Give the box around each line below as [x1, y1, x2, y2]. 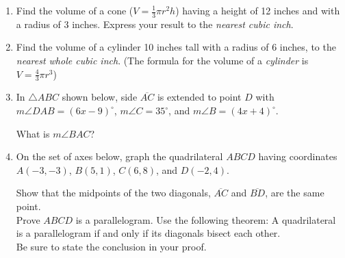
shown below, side [62, 90, 138, 104]
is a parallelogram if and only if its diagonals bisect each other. [16, 226, 281, 240]
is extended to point [157, 90, 242, 104]
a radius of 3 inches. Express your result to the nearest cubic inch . [16, 16, 294, 31]
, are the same [265, 185, 324, 200]
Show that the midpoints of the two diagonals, [16, 185, 211, 200]
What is [16, 126, 50, 140]
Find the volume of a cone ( [16, 3, 133, 17]
